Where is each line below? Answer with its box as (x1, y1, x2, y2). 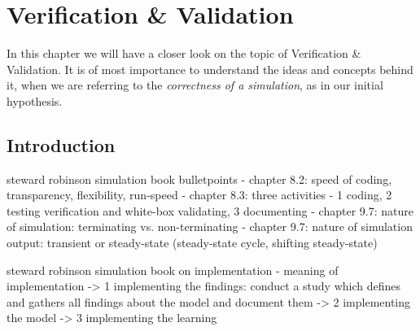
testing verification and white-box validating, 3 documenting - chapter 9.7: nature (7, 202, 413, 219)
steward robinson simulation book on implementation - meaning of (7, 261, 339, 278)
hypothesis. (7, 92, 63, 109)
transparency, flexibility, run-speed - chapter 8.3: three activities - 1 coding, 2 (7, 186, 392, 203)
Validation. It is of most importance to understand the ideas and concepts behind (7, 60, 413, 77)
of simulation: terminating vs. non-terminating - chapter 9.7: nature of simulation (7, 218, 413, 235)
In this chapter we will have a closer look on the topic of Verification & (7, 45, 361, 62)
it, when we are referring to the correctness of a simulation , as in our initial (7, 76, 383, 94)
